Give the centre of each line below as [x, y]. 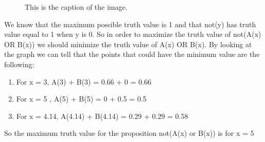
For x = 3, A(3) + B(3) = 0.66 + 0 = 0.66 [84, 81]
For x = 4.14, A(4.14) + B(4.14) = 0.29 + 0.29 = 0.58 [102, 116]
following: [19, 64]
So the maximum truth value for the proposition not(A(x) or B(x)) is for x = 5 [129, 133]
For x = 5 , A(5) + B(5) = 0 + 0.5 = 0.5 [81, 99]
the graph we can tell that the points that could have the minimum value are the [132, 54]
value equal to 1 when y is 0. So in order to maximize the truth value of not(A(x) [133, 34]
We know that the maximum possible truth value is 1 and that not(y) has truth [130, 24]
